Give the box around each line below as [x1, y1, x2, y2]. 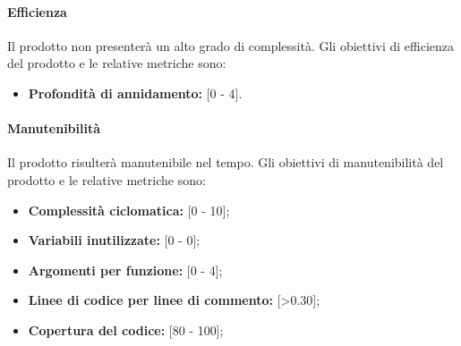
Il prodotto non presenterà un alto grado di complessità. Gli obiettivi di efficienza [7, 36, 455, 55]
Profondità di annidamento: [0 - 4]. [28, 83, 243, 102]
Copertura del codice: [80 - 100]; [28, 320, 224, 339]
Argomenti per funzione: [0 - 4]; [28, 260, 223, 279]
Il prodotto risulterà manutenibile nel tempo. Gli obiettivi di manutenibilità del [7, 153, 444, 172]
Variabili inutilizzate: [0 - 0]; [28, 231, 201, 249]
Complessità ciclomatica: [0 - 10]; [28, 200, 230, 219]
